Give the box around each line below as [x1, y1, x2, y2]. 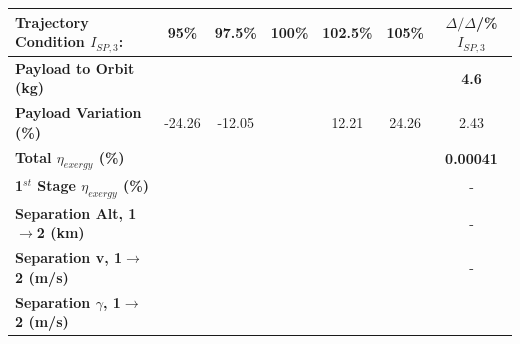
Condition [15, 31, 85, 52]
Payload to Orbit [15, 57, 135, 78]
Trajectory [15, 11, 89, 32]
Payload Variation [15, 102, 142, 123]
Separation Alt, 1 [15, 202, 137, 223]
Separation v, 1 [15, 247, 123, 268]
